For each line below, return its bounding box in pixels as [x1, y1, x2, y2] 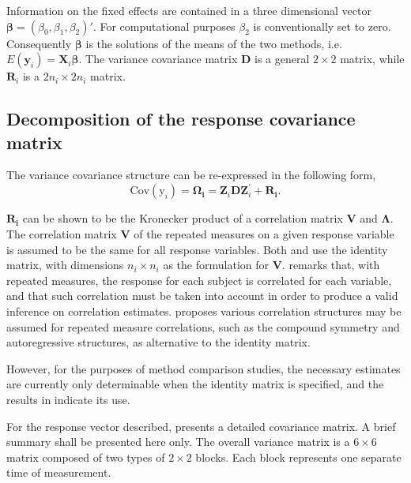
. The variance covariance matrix [78, 51, 238, 67]
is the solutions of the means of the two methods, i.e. [85, 35, 342, 51]
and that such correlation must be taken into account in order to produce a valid [6, 287, 398, 304]
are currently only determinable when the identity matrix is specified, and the [6, 376, 384, 392]
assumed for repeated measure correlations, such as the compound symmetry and [6, 318, 400, 335]
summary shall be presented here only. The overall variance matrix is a [6, 433, 350, 450]
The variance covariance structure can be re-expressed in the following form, [6, 167, 376, 183]
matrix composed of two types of [6, 448, 165, 465]
